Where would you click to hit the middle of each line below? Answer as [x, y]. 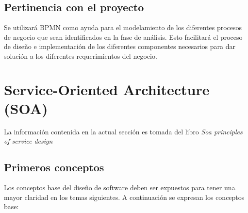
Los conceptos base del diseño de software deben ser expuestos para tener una [120, 188]
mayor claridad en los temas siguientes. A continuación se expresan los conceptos [124, 197]
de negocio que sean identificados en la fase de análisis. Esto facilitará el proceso [123, 37]
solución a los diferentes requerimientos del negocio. [81, 56]
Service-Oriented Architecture [107, 89]
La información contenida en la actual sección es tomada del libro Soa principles [123, 131]
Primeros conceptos [54, 167]
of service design [28, 141]
